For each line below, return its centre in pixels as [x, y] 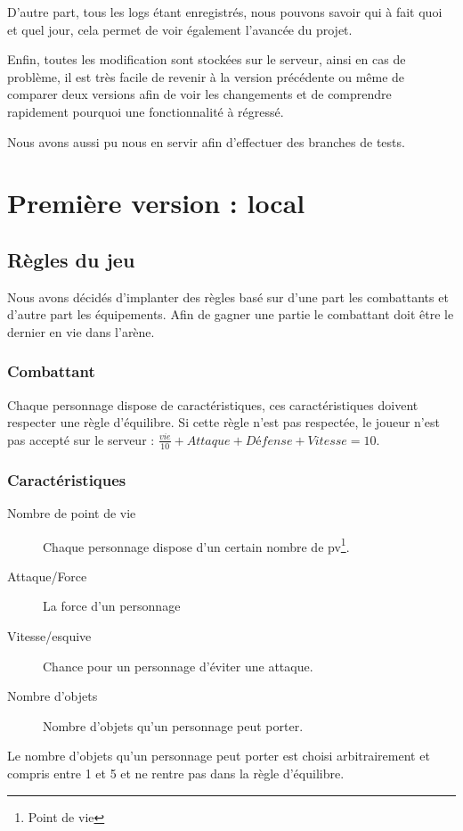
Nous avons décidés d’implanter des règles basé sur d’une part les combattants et [228, 296]
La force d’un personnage [112, 606]
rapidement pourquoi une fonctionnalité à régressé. [146, 111]
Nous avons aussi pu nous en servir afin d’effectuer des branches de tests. [206, 141]
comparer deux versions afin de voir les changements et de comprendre [199, 94]
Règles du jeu [71, 259]
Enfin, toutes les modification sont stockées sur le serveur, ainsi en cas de [207, 59]
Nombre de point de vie [72, 512]
